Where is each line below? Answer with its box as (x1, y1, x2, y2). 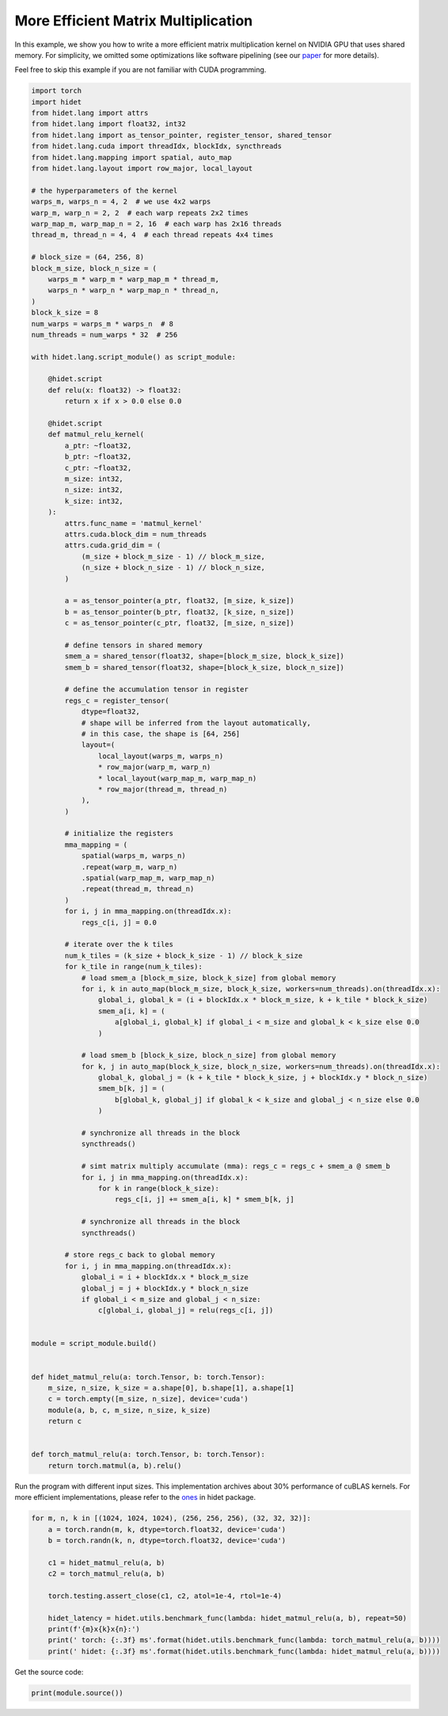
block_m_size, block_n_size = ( (31, 264, 158, 273)
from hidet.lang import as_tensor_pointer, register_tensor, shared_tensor (31, 131, 332, 139)
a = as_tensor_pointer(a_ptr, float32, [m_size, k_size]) (64, 597, 294, 605)
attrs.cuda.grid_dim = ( (64, 541, 161, 550)
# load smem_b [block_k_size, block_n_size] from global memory (81, 1051, 336, 1060)
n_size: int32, (64, 486, 124, 494)
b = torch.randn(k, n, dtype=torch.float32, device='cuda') (47, 1535, 287, 1545)
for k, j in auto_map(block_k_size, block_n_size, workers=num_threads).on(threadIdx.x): (81, 1062, 441, 1071)
